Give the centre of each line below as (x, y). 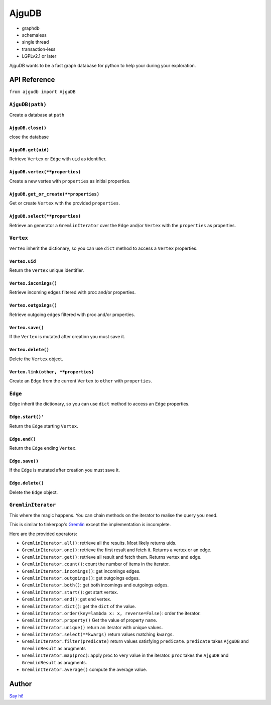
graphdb (31, 28)
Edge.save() (24, 461)
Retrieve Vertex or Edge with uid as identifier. (58, 159)
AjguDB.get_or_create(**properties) (54, 194)
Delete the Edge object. (34, 492)
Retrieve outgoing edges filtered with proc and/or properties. (72, 315)
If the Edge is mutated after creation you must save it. (64, 470)
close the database (29, 137)
